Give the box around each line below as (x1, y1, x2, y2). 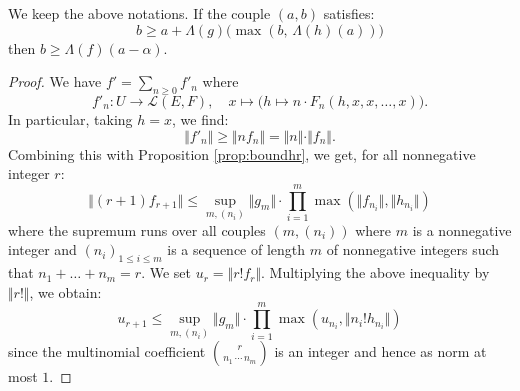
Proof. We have (8, 71, 102, 92)
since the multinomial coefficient (8, 340, 206, 361)
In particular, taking (8, 108, 133, 129)
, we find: (171, 108, 229, 129)
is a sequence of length (167, 239, 306, 260)
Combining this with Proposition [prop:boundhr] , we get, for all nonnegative (8, 143, 476, 164)
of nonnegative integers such (326, 239, 500, 260)
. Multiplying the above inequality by (261, 262, 490, 283)
